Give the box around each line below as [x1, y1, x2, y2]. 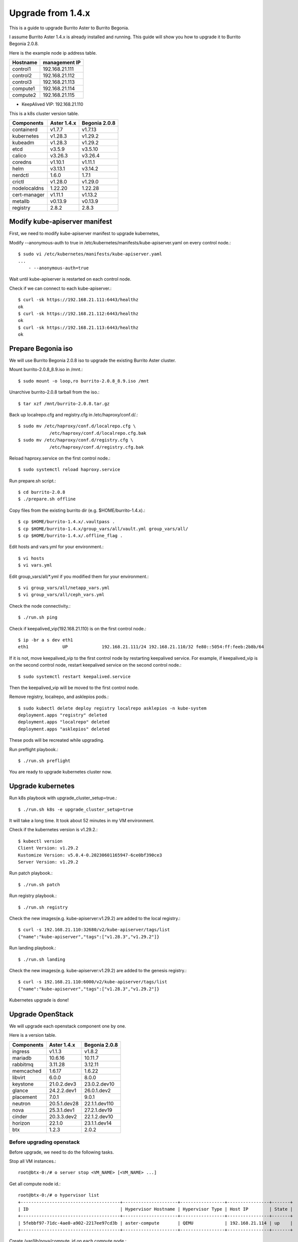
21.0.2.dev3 [49, 1081, 76, 1087]
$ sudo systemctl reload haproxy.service [18, 467, 120, 472]
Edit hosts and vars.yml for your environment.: [9, 544, 104, 550]
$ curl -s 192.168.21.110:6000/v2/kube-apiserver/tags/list [18, 979, 167, 985]
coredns [12, 158, 32, 165]
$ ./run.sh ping [18, 615, 58, 621]
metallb [12, 198, 30, 205]
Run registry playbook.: [9, 893, 57, 899]
